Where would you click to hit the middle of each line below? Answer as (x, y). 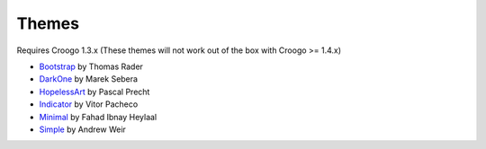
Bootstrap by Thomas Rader (91, 66)
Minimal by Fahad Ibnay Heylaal (98, 117)
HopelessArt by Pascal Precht (94, 92)
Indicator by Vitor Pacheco (89, 104)
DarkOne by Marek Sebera (89, 79)
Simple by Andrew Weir (82, 129)
